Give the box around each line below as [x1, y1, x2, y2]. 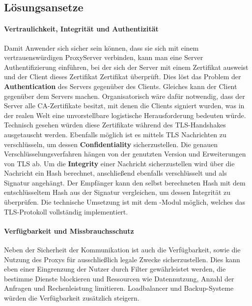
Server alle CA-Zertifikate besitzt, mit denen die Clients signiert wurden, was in [4, 100, 245, 111]
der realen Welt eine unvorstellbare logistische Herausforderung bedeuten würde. [4, 110, 246, 120]
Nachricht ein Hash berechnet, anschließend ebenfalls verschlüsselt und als [4, 168, 227, 178]
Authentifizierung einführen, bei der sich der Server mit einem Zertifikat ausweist [4, 61, 249, 72]
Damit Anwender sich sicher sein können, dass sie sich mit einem [4, 42, 199, 53]
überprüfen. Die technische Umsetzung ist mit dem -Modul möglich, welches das [4, 197, 246, 207]
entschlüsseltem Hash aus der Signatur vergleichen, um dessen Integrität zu [4, 187, 231, 197]
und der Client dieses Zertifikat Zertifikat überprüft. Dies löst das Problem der [4, 71, 241, 82]
